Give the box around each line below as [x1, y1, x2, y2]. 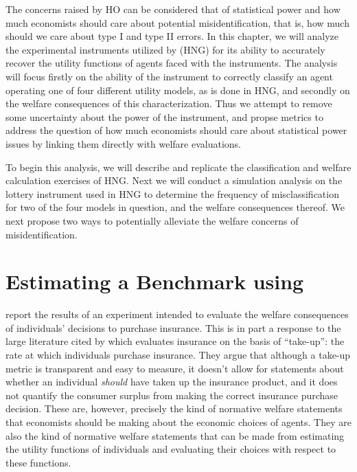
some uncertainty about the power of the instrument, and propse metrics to [5, 109, 323, 124]
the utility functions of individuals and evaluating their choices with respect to [5, 442, 336, 456]
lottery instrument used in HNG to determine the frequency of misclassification [5, 186, 339, 201]
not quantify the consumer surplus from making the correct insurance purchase [5, 387, 338, 402]
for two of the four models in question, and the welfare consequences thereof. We [5, 200, 345, 214]
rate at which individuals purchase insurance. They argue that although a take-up [5, 348, 351, 361]
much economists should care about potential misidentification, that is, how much [5, 15, 349, 30]
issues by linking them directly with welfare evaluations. [5, 136, 241, 150]
